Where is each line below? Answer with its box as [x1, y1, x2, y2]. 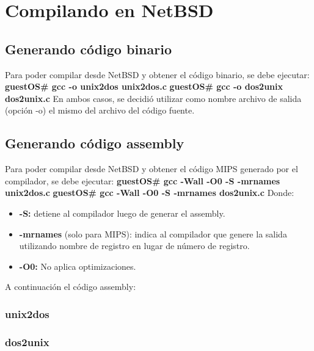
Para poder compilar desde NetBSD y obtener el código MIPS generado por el [5, 162, 298, 175]
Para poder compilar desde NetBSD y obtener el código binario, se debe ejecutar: [5, 68, 310, 81]
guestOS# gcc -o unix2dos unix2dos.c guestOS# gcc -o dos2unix [5, 80, 283, 93]
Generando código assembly [5, 134, 184, 153]
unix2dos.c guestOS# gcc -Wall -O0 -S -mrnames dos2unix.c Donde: [5, 186, 294, 199]
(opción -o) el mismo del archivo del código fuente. [5, 104, 195, 117]
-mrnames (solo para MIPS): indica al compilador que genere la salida [19, 227, 287, 240]
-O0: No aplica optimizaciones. [19, 259, 136, 272]
